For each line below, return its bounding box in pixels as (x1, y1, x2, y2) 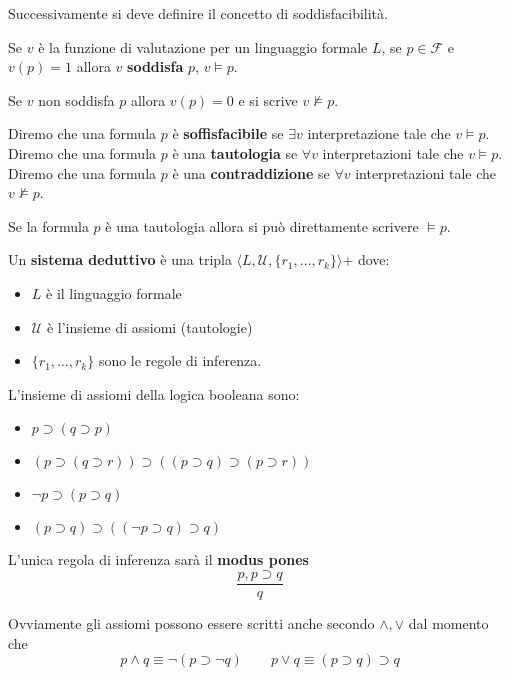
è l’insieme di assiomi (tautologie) (46, 316, 253, 337)
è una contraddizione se (172, 162, 330, 183)
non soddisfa (38, 89, 115, 110)
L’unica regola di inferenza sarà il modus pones (8, 549, 309, 570)
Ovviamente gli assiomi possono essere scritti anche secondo (8, 612, 375, 633)
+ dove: (342, 249, 390, 270)
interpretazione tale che (307, 123, 451, 144)
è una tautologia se (172, 142, 298, 163)
